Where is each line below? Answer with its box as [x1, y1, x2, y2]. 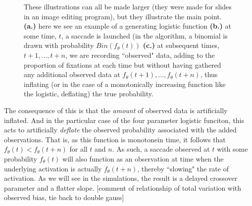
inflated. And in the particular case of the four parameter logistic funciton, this [4, 115, 245, 125]
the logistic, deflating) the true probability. [24, 88, 153, 99]
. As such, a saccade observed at [112, 144, 210, 154]
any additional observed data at [24, 69, 120, 80]
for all [69, 144, 88, 154]
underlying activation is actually [4, 163, 102, 173]
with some [217, 144, 248, 154]
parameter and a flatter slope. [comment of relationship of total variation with [4, 182, 242, 193]
